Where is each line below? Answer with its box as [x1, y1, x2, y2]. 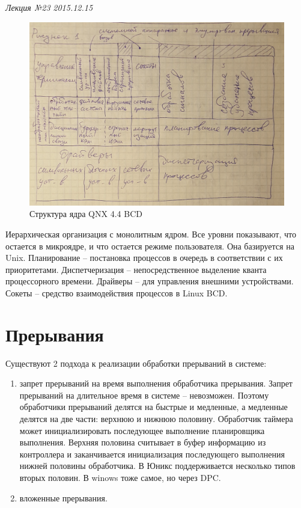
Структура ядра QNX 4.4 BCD [29, 207, 142, 220]
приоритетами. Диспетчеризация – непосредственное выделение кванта [5, 263, 267, 275]
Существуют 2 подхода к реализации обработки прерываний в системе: [5, 357, 267, 369]
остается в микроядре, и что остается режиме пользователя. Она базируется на [5, 239, 294, 252]
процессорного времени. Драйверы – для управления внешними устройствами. [5, 275, 294, 287]
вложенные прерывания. [19, 491, 108, 504]
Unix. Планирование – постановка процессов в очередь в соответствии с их [5, 251, 283, 264]
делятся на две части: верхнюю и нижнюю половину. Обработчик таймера [19, 412, 293, 424]
